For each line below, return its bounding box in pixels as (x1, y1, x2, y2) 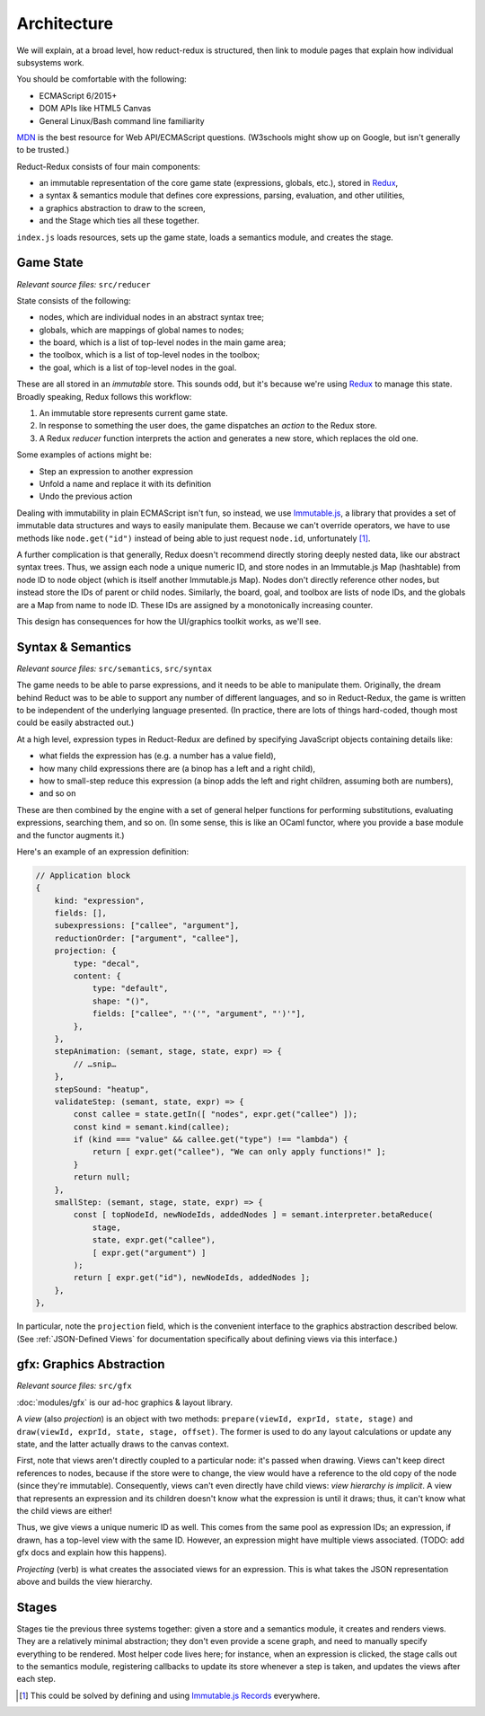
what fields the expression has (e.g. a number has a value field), (39, 750, 277, 761)
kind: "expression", (54, 895, 145, 906)
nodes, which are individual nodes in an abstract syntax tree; (39, 312, 265, 323)
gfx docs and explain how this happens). (16, 1547, 167, 1558)
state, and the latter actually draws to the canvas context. (16, 1438, 229, 1449)
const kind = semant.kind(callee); (73, 1121, 231, 1132)
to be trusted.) (16, 145, 70, 155)
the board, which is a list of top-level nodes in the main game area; (39, 337, 287, 348)
